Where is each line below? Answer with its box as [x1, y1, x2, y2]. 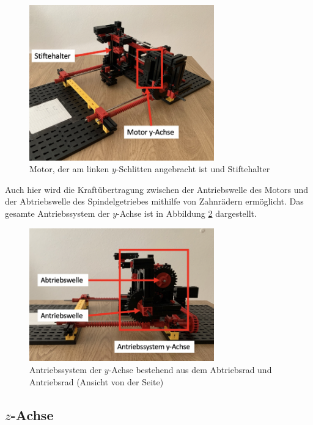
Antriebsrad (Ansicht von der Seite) [29, 375, 164, 388]
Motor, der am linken [29, 162, 109, 175]
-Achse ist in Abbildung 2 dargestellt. [117, 207, 257, 220]
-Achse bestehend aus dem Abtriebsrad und [108, 363, 272, 376]
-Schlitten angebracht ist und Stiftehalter [116, 162, 270, 175]
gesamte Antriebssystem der [5, 207, 110, 220]
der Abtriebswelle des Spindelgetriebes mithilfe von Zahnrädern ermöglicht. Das [5, 195, 304, 208]
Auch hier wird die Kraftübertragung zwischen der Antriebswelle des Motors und [5, 183, 309, 195]
